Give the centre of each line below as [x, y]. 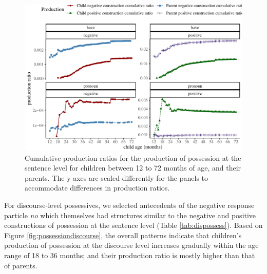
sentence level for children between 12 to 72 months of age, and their [133, 168]
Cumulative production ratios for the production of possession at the [133, 157]
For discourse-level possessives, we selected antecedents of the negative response [129, 205]
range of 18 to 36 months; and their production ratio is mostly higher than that [130, 255]
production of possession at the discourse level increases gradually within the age [131, 245]
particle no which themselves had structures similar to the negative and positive [130, 215]
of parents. [21, 265]
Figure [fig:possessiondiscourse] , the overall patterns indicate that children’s [123, 235]
